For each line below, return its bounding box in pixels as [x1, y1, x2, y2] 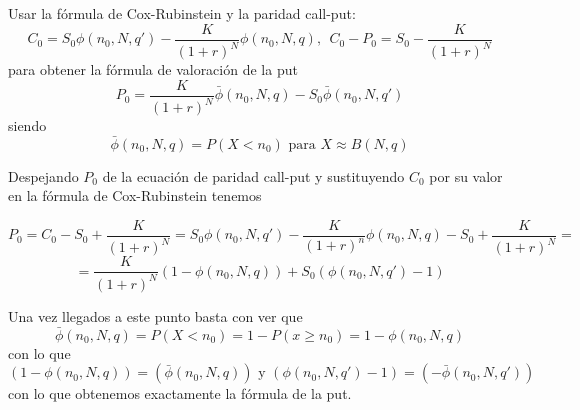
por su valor [429, 165, 503, 186]
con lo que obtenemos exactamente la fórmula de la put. [8, 383, 352, 404]
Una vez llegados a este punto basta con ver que [8, 305, 303, 326]
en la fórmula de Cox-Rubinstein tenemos [8, 185, 262, 206]
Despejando [8, 165, 79, 186]
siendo [8, 115, 47, 135]
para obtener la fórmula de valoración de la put [8, 59, 298, 79]
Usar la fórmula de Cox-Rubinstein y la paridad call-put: [8, 3, 356, 23]
